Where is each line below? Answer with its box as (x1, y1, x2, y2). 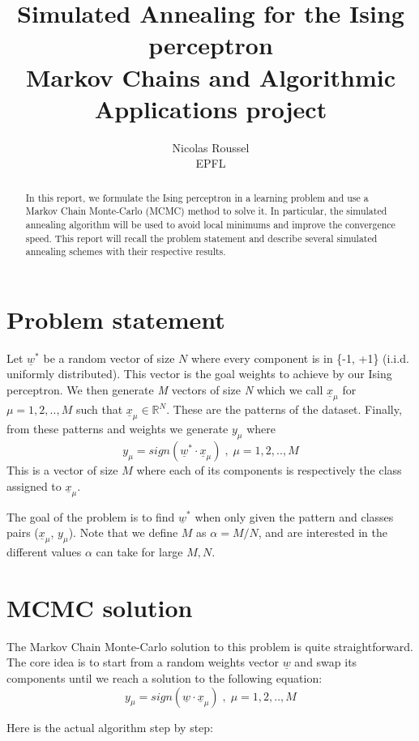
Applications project (94, 92, 327, 125)
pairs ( (6, 524, 39, 541)
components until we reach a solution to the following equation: (6, 670, 323, 687)
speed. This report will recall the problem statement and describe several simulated (25, 231, 378, 245)
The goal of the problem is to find (6, 508, 175, 525)
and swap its (294, 654, 357, 671)
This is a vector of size (6, 461, 118, 478)
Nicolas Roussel (172, 138, 250, 155)
